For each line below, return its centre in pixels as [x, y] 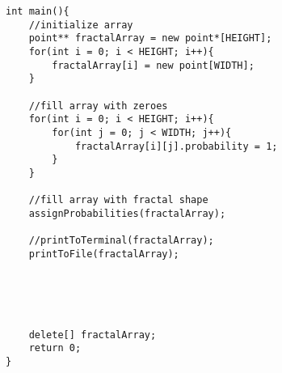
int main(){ [38, 11]
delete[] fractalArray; [93, 335]
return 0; [55, 348]
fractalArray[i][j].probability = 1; [176, 146]
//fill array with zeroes [98, 106]
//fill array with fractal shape [118, 200]
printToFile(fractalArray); [104, 254]
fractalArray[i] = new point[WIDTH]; [153, 65]
